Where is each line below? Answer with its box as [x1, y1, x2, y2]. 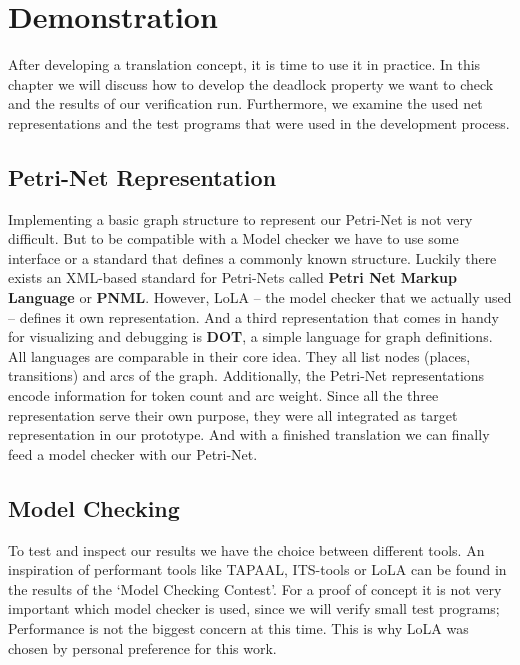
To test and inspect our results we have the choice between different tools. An [8, 539, 485, 560]
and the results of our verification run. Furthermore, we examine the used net [8, 93, 483, 114]
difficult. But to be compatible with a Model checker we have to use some [8, 228, 459, 249]
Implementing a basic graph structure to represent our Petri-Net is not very [8, 208, 473, 229]
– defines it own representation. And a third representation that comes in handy [8, 306, 499, 327]
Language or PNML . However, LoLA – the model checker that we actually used [8, 287, 512, 308]
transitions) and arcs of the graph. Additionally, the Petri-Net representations [8, 365, 485, 386]
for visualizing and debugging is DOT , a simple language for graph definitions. [8, 326, 493, 347]
